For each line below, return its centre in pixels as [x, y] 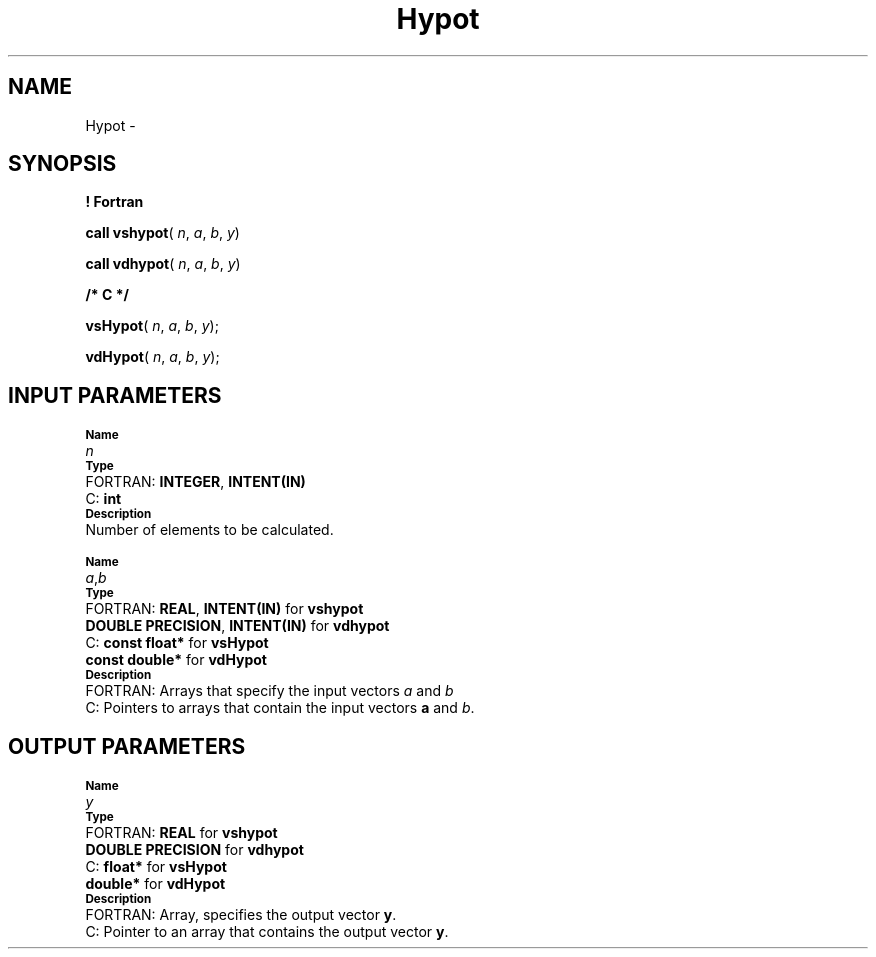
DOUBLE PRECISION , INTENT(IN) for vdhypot [237, 626]
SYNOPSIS [62, 164]
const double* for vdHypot [176, 660]
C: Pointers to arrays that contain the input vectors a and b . [280, 708]
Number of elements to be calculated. [209, 530]
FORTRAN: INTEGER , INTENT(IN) [195, 482]
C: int [103, 499]
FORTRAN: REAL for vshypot [181, 833]
